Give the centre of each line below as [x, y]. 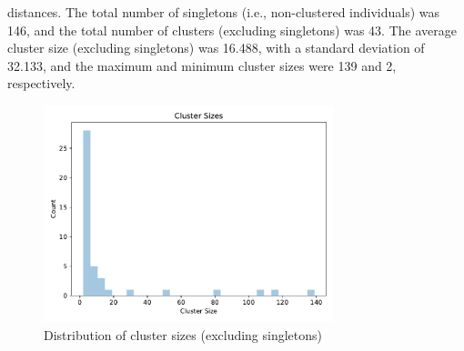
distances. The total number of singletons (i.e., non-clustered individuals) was [224, 12]
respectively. [41, 83]
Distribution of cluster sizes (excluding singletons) [183, 335]
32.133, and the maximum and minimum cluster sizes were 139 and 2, [202, 65]
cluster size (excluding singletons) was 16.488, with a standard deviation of [216, 48]
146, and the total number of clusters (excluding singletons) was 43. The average [232, 30]
